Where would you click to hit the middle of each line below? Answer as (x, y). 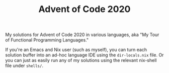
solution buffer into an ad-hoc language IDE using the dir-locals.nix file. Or (84, 55)
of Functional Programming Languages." (47, 40)
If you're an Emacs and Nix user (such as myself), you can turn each (76, 50)
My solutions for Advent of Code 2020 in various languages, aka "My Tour (82, 35)
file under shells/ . (24, 65)
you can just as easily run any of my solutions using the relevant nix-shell (81, 60)
